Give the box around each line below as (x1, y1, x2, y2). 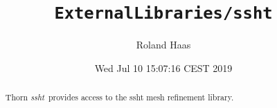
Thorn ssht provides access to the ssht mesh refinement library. (5, 91, 234, 103)
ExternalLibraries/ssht (54, 3, 273, 24)
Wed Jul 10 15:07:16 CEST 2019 (94, 60, 233, 75)
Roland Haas (136, 37, 191, 52)
